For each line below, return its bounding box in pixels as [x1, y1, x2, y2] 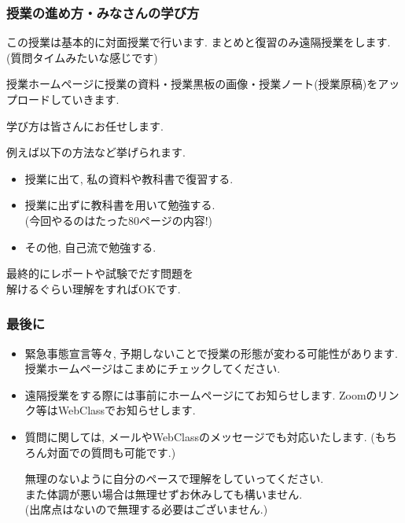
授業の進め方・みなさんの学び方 [6, 2, 200, 22]
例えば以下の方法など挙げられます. [6, 144, 186, 160]
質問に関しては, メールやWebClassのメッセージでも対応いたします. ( [24, 428, 375, 444]
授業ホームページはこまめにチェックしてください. [24, 360, 281, 377]
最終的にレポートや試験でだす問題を [6, 265, 193, 282]
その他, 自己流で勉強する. [24, 238, 156, 255]
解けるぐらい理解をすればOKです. [6, 280, 181, 296]
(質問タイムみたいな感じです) [6, 49, 158, 65]
